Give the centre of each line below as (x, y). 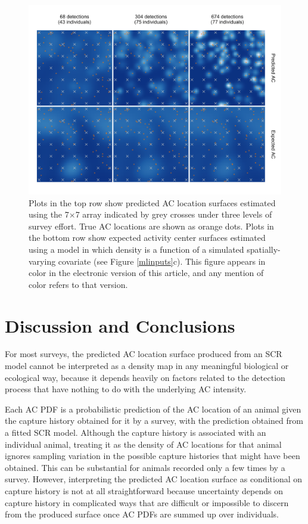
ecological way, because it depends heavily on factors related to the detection (145, 377)
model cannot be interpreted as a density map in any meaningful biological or (147, 366)
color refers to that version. (78, 284)
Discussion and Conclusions (120, 325)
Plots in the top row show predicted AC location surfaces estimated (152, 202)
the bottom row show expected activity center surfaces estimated (147, 238)
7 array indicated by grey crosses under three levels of (174, 214)
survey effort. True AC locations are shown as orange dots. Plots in (151, 226)
